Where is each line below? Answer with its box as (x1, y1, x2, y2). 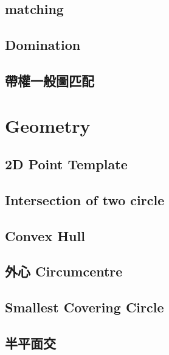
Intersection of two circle (5, 190, 165, 209)
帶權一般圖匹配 (5, 71, 94, 90)
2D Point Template (5, 155, 128, 174)
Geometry (5, 113, 91, 138)
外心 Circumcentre (5, 262, 123, 281)
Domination (5, 35, 81, 54)
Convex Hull (5, 226, 85, 245)
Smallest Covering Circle (5, 298, 164, 317)
